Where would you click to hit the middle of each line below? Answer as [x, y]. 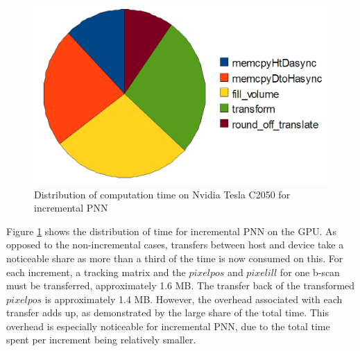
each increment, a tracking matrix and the [96, 272]
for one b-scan [310, 272]
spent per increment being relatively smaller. [101, 340]
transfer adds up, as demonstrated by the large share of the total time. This [168, 313]
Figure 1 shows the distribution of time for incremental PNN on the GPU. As [171, 231]
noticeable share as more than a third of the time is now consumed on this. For [175, 258]
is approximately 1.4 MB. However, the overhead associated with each [194, 299]
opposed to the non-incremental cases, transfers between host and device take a [175, 245]
